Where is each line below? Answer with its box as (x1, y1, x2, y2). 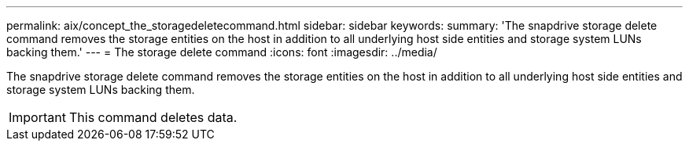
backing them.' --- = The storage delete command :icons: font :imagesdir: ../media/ (6, 45, 437, 59)
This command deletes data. (68, 109, 238, 125)
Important (9, 109, 66, 125)
